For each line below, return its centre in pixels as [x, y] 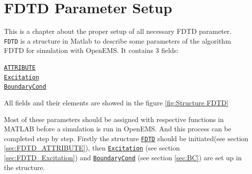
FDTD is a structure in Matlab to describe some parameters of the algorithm [118, 40]
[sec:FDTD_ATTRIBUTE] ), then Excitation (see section [92, 148]
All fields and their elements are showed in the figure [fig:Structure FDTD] [116, 102]
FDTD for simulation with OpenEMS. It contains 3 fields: [91, 50]
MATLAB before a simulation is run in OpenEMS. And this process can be [118, 129]
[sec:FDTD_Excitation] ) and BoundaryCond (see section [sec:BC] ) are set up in [123, 158]
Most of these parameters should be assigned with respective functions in [114, 119]
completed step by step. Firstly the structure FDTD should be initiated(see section [126, 138]
